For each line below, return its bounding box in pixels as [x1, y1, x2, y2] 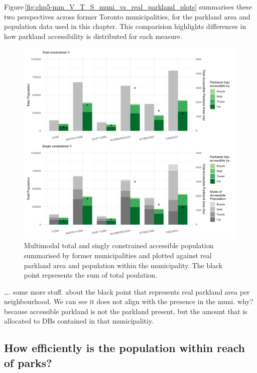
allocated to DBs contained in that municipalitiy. [4, 316, 154, 326]
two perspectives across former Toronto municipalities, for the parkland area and [4, 11, 251, 21]
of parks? [4, 355, 52, 370]
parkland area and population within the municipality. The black [24, 260, 223, 270]
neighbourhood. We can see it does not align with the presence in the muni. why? [4, 296, 254, 307]
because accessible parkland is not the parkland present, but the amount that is [4, 306, 248, 316]
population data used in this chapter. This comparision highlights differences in [4, 21, 246, 31]
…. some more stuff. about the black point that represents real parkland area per [4, 286, 250, 297]
